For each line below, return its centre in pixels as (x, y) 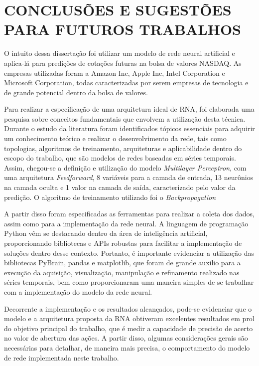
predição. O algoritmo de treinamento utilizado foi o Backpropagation (110, 197)
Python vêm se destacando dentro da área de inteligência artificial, (106, 233)
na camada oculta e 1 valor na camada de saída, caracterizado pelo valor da (120, 187)
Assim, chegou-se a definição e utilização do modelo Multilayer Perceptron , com (125, 167)
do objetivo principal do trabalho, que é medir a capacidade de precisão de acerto (129, 328)
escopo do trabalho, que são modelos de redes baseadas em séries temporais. (120, 158)
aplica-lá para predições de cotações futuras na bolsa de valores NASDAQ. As (123, 63)
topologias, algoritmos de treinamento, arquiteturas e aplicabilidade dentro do (123, 148)
